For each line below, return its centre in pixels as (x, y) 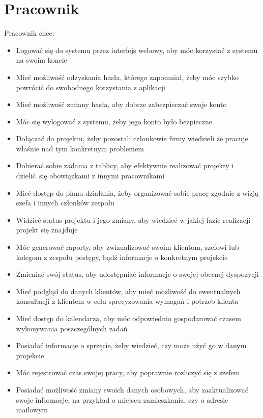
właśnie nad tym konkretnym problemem (80, 148)
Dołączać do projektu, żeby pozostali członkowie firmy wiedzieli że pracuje (132, 138)
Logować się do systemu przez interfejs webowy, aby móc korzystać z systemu (137, 50)
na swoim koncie (41, 60)
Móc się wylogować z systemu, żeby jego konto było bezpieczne (114, 121)
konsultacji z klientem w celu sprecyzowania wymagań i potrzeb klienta (127, 301)
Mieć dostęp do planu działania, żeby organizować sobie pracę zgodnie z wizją (137, 192)
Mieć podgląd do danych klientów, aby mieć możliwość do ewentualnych (128, 291)
